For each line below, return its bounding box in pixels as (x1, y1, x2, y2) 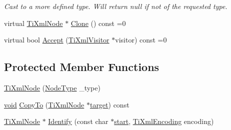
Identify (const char (48, 116, 108, 126)
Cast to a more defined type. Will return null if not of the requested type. (4, 1, 227, 11)
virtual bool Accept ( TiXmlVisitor (4, 34, 109, 45)
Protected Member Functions (4, 59, 159, 74)
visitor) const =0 (115, 34, 167, 45)
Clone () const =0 (70, 17, 126, 28)
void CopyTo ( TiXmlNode (4, 99, 84, 109)
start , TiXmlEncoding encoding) (114, 116, 214, 126)
